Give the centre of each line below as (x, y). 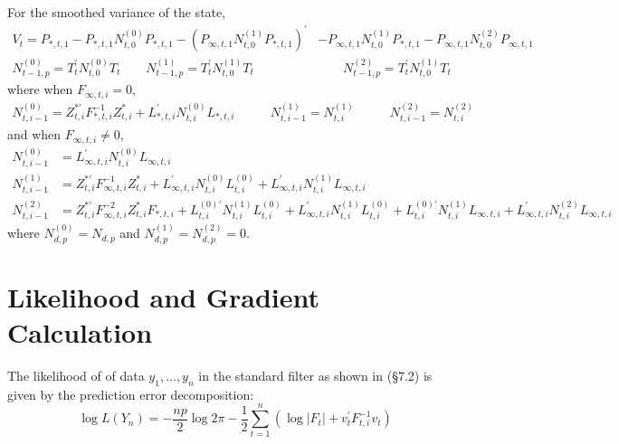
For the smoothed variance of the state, (117, 12)
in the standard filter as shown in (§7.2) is (315, 375)
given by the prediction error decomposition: (131, 394)
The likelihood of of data (76, 375)
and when (34, 134)
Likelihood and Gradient (164, 296)
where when (40, 89)
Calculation (80, 332)
